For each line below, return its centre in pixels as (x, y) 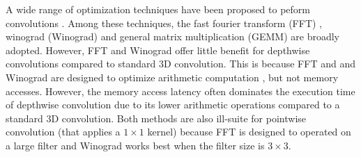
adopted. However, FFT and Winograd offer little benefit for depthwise (158, 50)
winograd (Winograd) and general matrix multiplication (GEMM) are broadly (172, 36)
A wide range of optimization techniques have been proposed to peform (158, 9)
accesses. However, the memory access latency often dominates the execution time (180, 91)
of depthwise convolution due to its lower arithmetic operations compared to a (173, 105)
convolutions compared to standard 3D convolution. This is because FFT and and (180, 64)
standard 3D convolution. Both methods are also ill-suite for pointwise (156, 118)
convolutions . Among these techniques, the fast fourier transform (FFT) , (164, 23)
